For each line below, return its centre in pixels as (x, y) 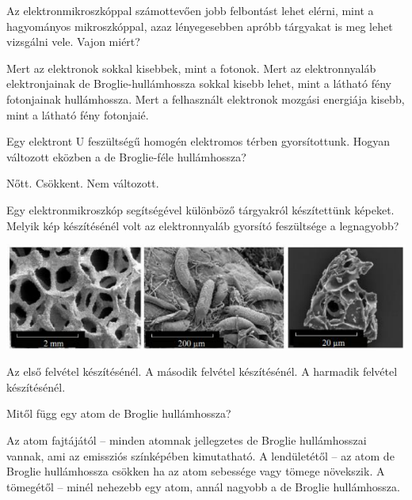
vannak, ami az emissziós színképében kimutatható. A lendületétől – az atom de (200, 455)
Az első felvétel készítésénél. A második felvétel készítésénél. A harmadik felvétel (202, 371)
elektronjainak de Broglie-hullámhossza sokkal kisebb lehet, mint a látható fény (199, 83)
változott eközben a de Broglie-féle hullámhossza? (126, 156)
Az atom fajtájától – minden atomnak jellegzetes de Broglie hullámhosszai (187, 439)
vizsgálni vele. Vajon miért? (73, 42)
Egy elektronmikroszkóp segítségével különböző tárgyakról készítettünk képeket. (200, 209)
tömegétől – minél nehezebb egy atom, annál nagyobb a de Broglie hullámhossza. (203, 486)
